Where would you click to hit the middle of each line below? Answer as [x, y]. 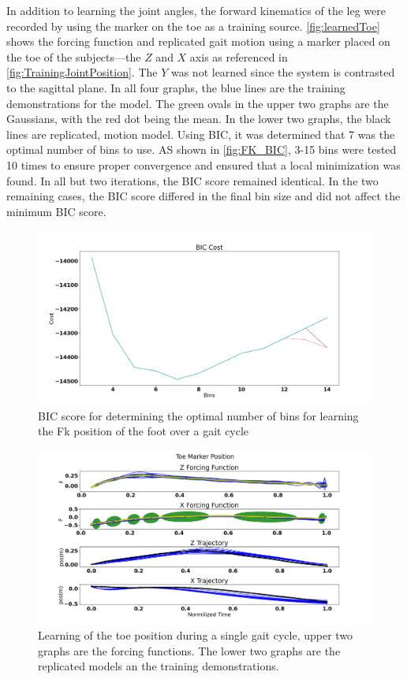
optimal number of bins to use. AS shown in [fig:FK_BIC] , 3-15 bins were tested [202, 149]
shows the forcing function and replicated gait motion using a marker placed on [198, 41]
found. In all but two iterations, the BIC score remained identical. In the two [192, 180]
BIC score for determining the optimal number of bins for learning [198, 415]
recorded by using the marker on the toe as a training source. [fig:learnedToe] [193, 26]
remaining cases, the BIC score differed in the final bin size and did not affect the [203, 196]
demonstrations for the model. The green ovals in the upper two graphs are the [198, 103]
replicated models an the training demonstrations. [159, 666]
